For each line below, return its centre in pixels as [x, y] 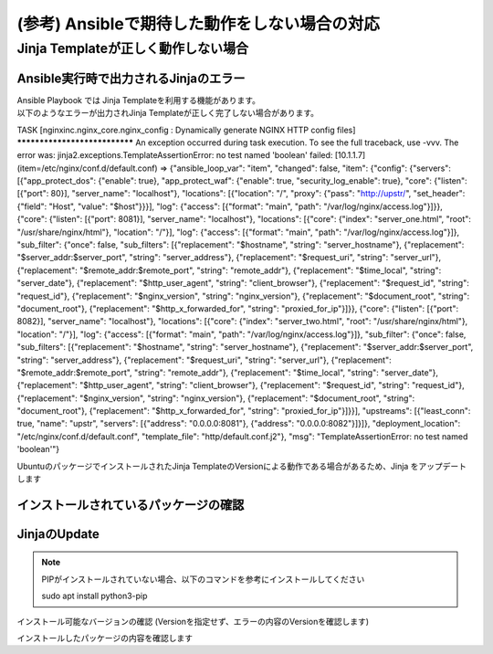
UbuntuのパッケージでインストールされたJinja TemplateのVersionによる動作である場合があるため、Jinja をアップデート [242, 466]
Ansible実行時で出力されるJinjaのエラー [131, 78]
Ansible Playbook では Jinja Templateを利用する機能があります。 [138, 100]
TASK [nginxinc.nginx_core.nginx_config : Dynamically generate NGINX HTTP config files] [186, 130]
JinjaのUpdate [58, 534]
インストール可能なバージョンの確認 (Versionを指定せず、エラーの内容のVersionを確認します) [193, 621]
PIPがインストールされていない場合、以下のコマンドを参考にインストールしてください [203, 579]
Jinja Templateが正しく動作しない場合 [133, 48]
